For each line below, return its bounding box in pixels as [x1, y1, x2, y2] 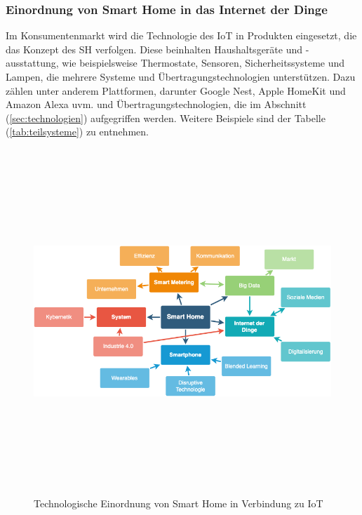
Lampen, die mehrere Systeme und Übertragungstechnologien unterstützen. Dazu [6, 69, 356, 83]
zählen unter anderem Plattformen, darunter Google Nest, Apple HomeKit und [6, 83, 346, 98]
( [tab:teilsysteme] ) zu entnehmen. [6, 124, 149, 139]
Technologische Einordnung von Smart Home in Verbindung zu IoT [34, 495, 323, 510]
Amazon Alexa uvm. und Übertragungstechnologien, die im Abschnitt [6, 97, 307, 112]
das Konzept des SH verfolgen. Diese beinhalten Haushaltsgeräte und [6, 41, 303, 56]
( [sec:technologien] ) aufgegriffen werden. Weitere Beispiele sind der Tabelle [6, 110, 326, 125]
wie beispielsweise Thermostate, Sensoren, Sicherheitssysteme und [62, 55, 345, 70]
